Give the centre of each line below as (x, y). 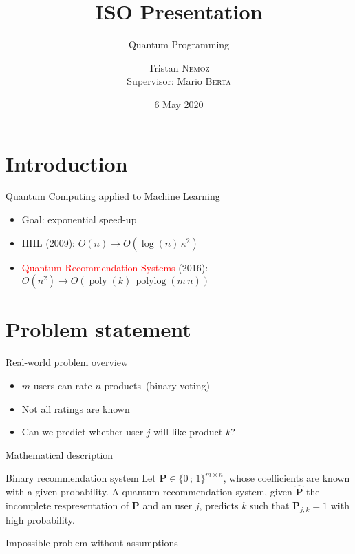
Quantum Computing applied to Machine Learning (113, 196)
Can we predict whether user (83, 432)
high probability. (40, 519)
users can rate (63, 385)
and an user (168, 505)
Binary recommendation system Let (81, 478)
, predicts (219, 505)
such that (270, 505)
